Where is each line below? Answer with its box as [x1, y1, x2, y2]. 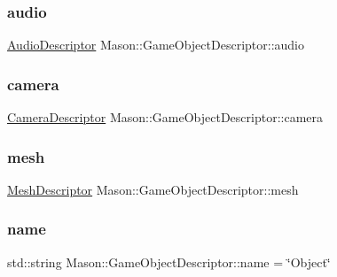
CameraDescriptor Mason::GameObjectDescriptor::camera [7, 108, 324, 127]
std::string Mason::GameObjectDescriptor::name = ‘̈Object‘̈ [7, 252, 331, 271]
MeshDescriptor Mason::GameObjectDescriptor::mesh [7, 180, 299, 198]
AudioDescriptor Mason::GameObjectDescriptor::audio [7, 35, 304, 54]
